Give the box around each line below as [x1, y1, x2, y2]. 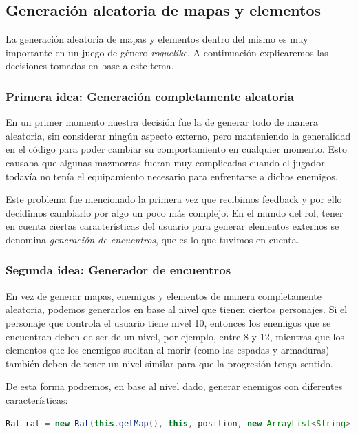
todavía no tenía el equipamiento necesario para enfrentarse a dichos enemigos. [6, 169, 338, 183]
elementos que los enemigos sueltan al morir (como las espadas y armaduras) [6, 343, 330, 357]
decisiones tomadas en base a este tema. [6, 58, 174, 73]
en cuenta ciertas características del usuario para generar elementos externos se [6, 219, 339, 233]
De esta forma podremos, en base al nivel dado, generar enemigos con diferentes [6, 379, 343, 393]
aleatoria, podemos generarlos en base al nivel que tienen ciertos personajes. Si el [6, 302, 348, 316]
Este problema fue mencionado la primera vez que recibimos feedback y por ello [6, 192, 342, 206]
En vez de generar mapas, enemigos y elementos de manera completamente [6, 288, 322, 303]
